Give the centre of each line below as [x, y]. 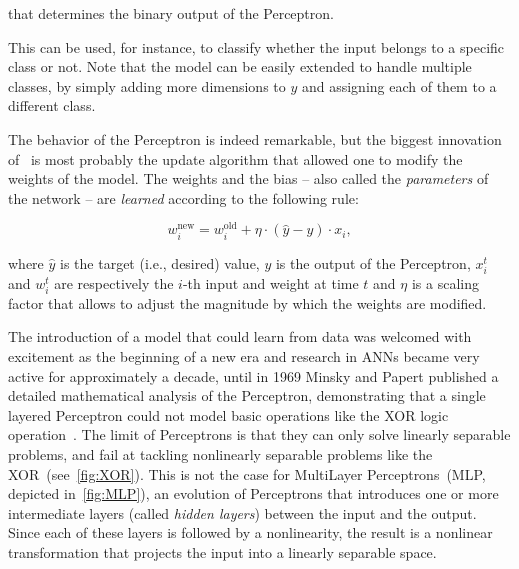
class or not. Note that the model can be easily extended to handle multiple [240, 66]
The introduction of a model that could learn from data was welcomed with [240, 336]
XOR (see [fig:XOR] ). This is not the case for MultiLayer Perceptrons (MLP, [247, 473]
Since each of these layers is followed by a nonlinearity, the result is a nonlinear [250, 532]
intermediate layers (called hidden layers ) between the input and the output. [242, 512]
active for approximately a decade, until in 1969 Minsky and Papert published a [253, 375]
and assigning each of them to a [399, 85]
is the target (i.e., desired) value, [160, 262]
